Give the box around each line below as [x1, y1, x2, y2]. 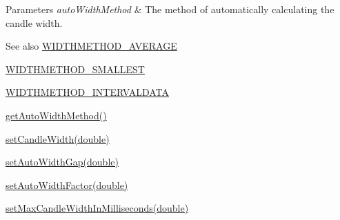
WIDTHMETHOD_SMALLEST [6, 61, 145, 76]
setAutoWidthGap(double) [6, 154, 119, 169]
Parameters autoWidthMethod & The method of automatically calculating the [6, 2, 334, 16]
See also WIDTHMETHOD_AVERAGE [6, 39, 177, 53]
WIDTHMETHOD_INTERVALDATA [6, 85, 170, 99]
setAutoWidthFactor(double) [6, 177, 128, 192]
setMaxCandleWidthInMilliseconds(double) [6, 201, 189, 215]
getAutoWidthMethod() [6, 108, 107, 122]
